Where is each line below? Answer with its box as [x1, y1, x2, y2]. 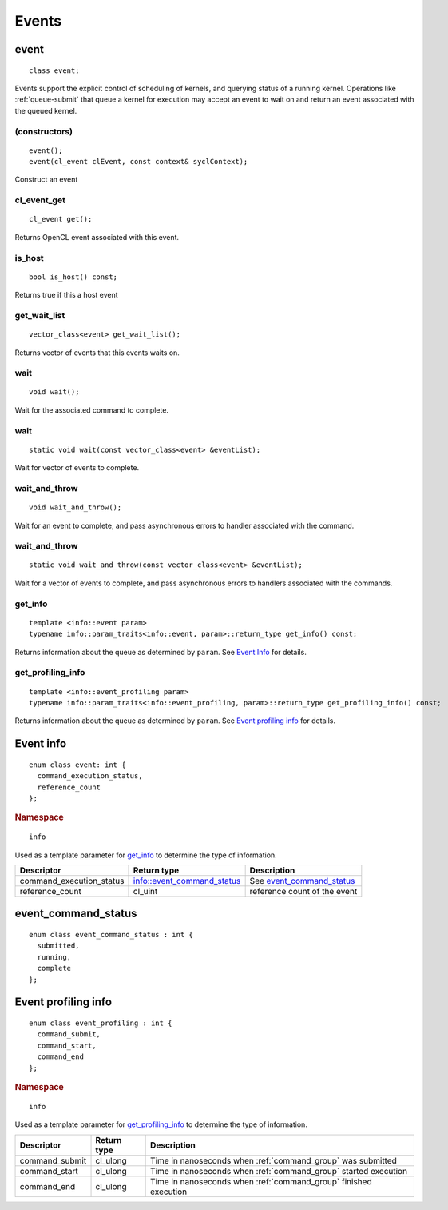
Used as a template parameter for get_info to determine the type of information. [14, 850, 277, 860]
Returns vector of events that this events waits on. [14, 348, 180, 357]
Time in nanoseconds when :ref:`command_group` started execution [150, 1165, 407, 1176]
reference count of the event [249, 885, 358, 897]
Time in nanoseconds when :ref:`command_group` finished [150, 1176, 372, 1187]
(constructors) [14, 126, 73, 137]
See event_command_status [249, 875, 355, 886]
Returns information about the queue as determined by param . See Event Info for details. [14, 647, 307, 657]
